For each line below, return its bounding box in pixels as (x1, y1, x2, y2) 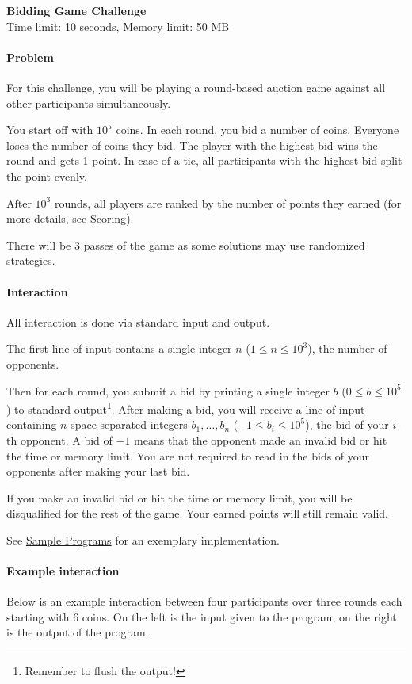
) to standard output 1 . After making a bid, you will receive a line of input (6, 399, 365, 417)
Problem (6, 48, 54, 65)
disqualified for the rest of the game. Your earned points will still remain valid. (6, 505, 388, 522)
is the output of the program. (6, 624, 149, 640)
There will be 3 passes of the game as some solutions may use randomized (6, 236, 365, 253)
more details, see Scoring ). (6, 210, 134, 227)
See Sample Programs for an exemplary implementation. (6, 531, 280, 548)
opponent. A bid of (20, 431, 113, 448)
